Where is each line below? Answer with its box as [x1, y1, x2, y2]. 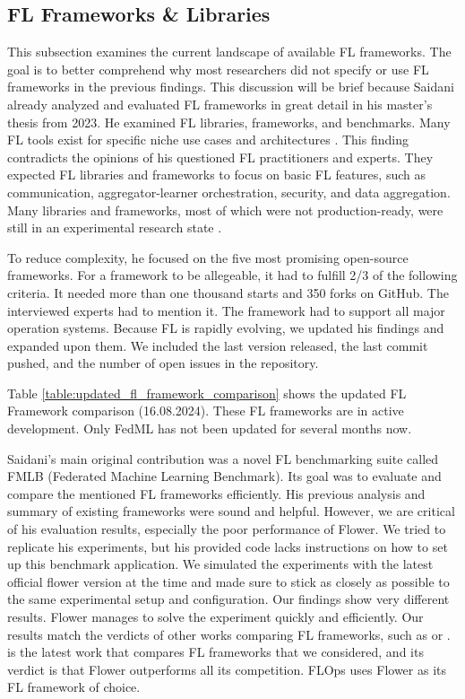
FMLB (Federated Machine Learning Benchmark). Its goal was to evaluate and [7, 467, 442, 485]
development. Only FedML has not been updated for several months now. [7, 419, 412, 438]
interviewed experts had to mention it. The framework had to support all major [7, 301, 445, 319]
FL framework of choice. [7, 677, 141, 696]
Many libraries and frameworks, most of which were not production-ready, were [7, 200, 443, 219]
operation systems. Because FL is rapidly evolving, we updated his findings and [7, 319, 444, 337]
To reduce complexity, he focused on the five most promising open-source [7, 248, 409, 266]
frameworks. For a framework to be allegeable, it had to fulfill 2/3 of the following [7, 266, 458, 284]
